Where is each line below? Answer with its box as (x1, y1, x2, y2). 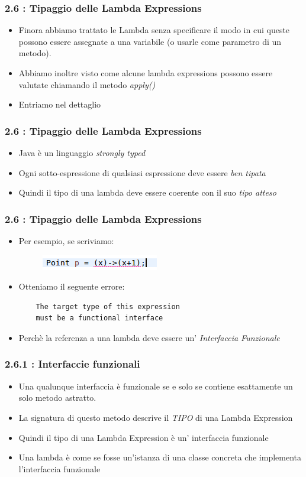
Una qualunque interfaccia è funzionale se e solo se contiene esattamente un (18, 379, 293, 392)
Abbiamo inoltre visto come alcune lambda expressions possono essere (18, 67, 273, 79)
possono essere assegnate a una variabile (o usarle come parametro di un (18, 35, 282, 47)
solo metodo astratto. (18, 391, 96, 404)
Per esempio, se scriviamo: (18, 235, 114, 246)
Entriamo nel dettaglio (18, 98, 101, 111)
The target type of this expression (36, 302, 180, 311)
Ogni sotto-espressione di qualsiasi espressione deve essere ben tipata (18, 166, 266, 179)
